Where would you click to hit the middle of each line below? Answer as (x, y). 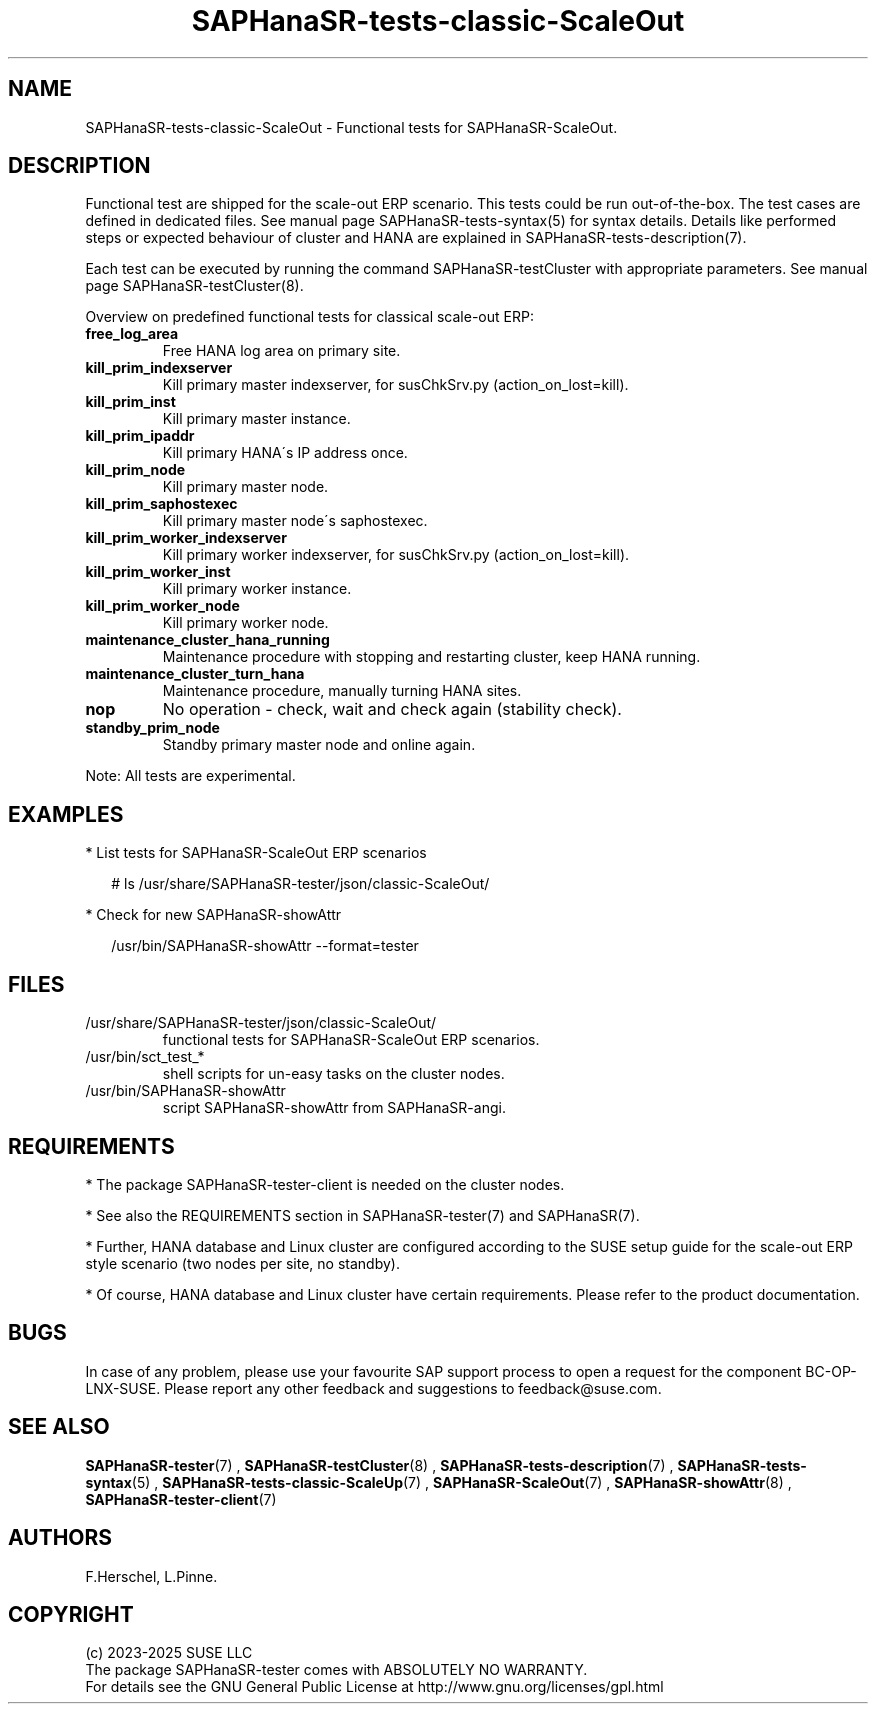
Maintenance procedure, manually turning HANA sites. (342, 691)
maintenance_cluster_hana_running (207, 640)
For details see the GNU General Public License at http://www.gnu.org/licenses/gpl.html (374, 1687)
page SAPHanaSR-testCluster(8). (194, 286)
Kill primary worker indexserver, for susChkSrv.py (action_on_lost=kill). (396, 555)
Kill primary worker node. (245, 623)
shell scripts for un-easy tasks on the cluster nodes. (333, 1074)
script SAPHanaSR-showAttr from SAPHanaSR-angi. (334, 1108)
